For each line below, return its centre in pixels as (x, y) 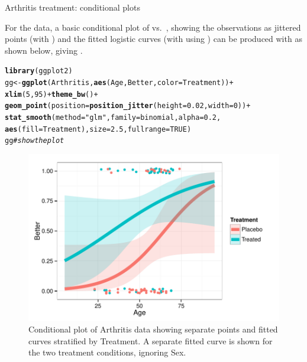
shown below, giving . (44, 50)
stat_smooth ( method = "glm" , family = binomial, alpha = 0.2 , (113, 118)
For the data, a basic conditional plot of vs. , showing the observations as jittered (153, 27)
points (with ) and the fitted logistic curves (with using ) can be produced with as (153, 39)
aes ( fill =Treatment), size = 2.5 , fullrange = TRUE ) (98, 129)
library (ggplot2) (39, 71)
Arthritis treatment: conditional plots (72, 7)
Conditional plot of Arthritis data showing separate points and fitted (153, 329)
